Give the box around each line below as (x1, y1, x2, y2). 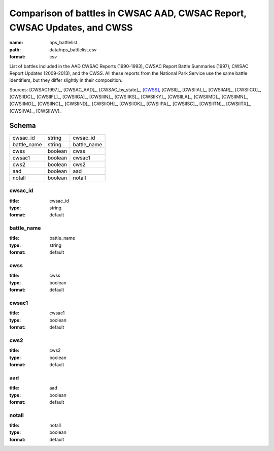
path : (9, 46, 21, 53)
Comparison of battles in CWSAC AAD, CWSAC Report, (9, 8, 247, 19)
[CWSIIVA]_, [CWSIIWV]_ (9, 108, 62, 114)
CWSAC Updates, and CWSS (9, 22, 133, 33)
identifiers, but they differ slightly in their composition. (9, 77, 123, 83)
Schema (9, 121, 37, 130)
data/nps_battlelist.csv (49, 46, 97, 53)
